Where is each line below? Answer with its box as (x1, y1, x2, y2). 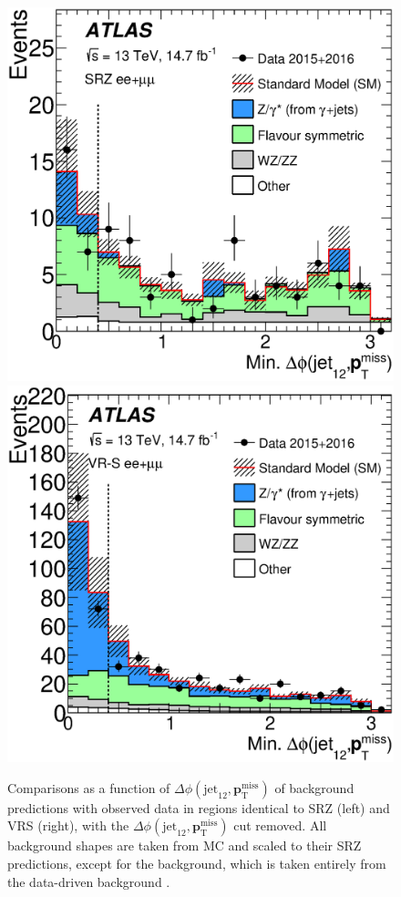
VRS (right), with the (7, 816, 129, 835)
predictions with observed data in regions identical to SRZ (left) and (7, 798, 390, 817)
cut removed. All (233, 816, 327, 835)
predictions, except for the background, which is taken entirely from (7, 853, 386, 872)
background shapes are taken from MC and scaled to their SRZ (7, 836, 362, 855)
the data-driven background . (7, 871, 170, 891)
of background (274, 778, 355, 797)
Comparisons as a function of (7, 778, 170, 797)
